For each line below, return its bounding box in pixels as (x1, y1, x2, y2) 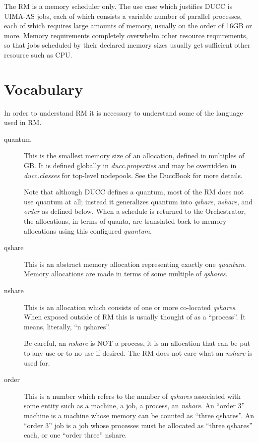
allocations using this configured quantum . (24, 225, 152, 236)
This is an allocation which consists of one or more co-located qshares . (24, 302, 237, 312)
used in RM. (4, 117, 42, 127)
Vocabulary (4, 78, 83, 99)
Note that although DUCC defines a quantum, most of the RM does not (24, 187, 244, 197)
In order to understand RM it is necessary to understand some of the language (4, 107, 243, 118)
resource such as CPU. (4, 49, 72, 60)
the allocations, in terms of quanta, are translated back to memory (24, 216, 227, 226)
